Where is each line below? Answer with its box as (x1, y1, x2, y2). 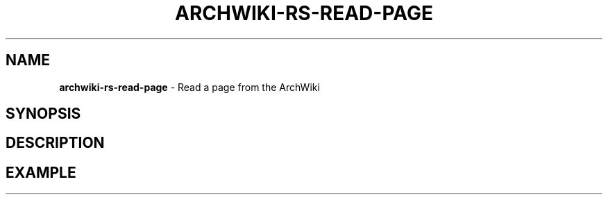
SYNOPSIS (6, 105, 81, 123)
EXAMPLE (6, 163, 76, 181)
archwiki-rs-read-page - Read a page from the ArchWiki (59, 81, 320, 93)
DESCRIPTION (6, 134, 105, 152)
